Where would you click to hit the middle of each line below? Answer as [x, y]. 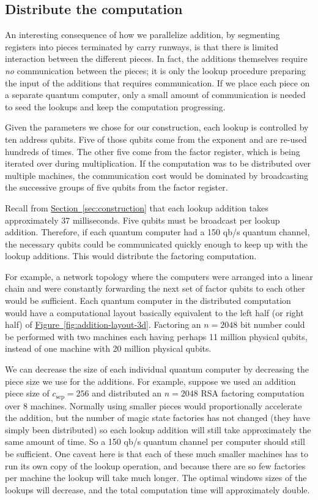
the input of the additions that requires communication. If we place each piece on [157, 82]
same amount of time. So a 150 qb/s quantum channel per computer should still [155, 441]
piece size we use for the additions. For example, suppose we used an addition [150, 381]
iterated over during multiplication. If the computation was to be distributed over [158, 163]
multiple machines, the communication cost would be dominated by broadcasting [157, 175]
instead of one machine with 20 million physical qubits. [108, 348]
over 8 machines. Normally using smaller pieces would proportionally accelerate [153, 405]
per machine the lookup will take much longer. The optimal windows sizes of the [156, 478]
